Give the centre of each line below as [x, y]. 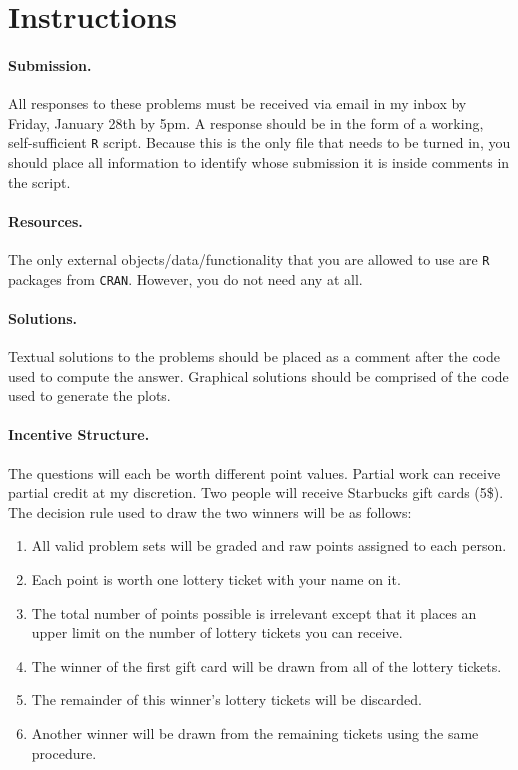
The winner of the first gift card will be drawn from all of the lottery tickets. [266, 665]
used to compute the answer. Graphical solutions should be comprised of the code [258, 375]
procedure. [64, 752]
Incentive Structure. [79, 434]
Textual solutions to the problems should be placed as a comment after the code [254, 356]
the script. [39, 181]
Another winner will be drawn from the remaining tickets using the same [255, 733]
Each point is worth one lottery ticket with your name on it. [216, 579]
